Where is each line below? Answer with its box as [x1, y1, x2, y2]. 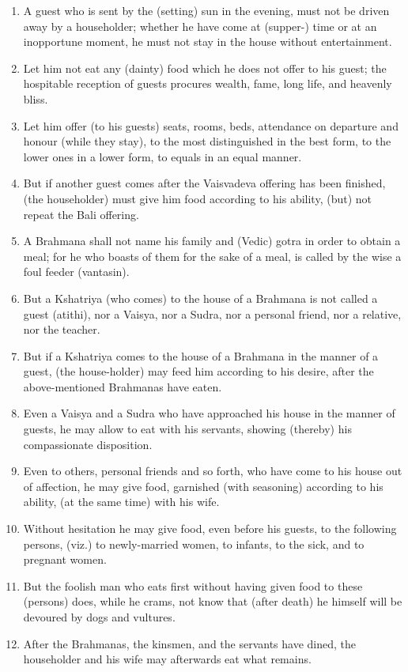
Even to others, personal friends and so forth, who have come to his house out [23, 462, 402, 479]
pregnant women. [23, 551, 107, 568]
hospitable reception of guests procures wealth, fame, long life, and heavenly [23, 75, 392, 92]
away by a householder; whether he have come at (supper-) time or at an [23, 17, 377, 34]
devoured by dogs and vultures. [23, 609, 176, 625]
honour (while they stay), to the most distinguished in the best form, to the [23, 133, 391, 149]
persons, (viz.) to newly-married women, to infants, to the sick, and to [23, 535, 365, 552]
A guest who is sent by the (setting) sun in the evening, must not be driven [23, 2, 390, 18]
